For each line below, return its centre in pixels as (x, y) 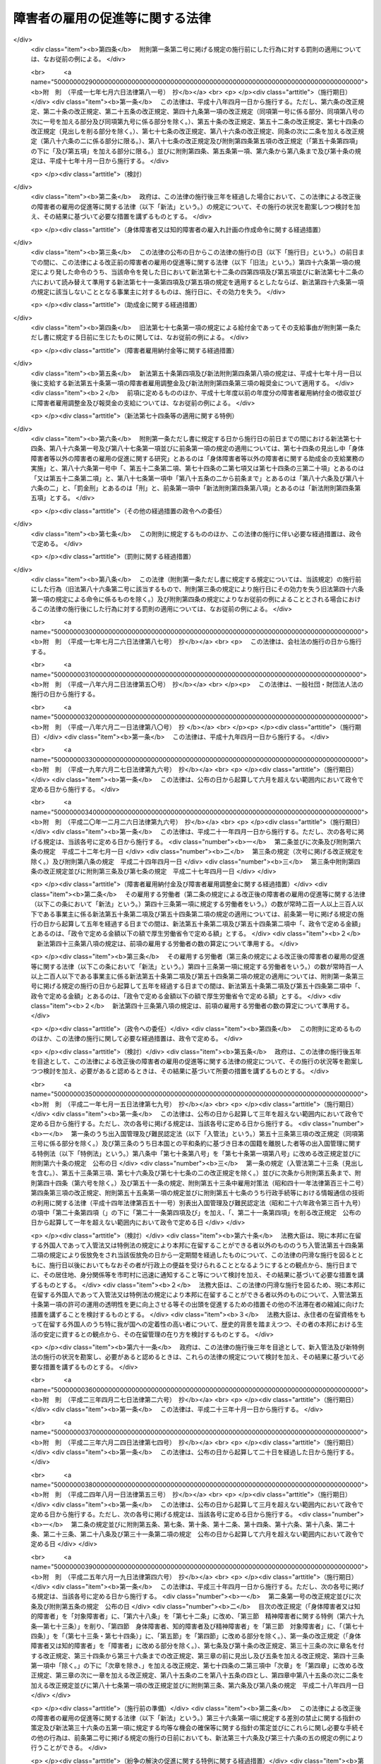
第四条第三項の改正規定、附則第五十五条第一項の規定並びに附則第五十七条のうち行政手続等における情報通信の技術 (198, 1193)
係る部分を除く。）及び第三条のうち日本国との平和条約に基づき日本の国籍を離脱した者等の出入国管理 (196, 1144)
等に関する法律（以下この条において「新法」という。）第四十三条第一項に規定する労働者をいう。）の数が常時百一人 (197, 966)
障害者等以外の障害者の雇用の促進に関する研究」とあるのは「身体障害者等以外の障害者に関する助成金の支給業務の (198, 458)
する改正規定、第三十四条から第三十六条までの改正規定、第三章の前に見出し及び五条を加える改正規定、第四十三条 (198, 1655)
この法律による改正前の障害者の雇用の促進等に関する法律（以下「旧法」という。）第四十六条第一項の (208, 262)
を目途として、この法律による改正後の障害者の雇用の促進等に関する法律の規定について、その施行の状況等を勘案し (197, 1061)
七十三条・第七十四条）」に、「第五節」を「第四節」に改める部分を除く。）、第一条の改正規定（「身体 (217, 1636)
